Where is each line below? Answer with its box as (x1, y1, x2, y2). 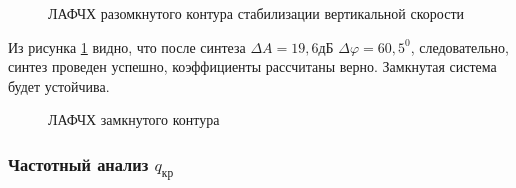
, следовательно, (410, 36, 509, 57)
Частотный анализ (8, 151, 149, 176)
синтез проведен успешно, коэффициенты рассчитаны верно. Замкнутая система (8, 56, 497, 77)
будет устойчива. (8, 75, 110, 96)
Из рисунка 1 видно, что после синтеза (8, 36, 246, 57)
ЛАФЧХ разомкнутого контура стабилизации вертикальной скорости (48, 3, 464, 23)
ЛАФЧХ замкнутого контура (48, 109, 220, 130)
